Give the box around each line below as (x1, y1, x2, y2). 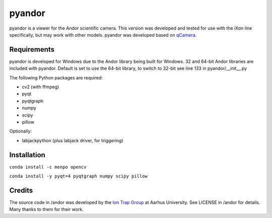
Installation (9, 151, 45, 159)
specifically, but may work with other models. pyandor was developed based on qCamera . (9, 32, 197, 38)
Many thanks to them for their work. (9, 206, 84, 212)
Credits (9, 186, 33, 194)
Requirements (9, 45, 55, 54)
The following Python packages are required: (9, 74, 103, 80)
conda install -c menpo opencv (9, 164, 87, 170)
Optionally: (9, 128, 32, 134)
